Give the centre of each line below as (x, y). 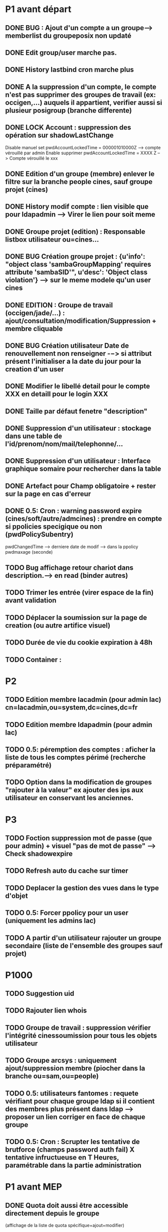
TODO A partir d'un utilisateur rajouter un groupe (83, 938)
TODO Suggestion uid (40, 994)
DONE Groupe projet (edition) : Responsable (75, 231)
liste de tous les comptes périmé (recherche (75, 757)
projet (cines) (27, 189)
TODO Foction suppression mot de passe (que (78, 838)
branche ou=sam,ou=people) (52, 1076)
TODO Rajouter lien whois (46, 1011)
